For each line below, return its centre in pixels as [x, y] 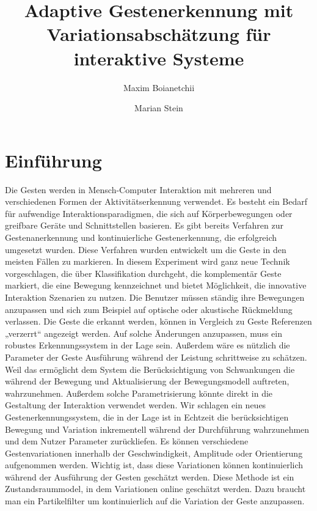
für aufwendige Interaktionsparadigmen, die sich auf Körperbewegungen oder [149, 213]
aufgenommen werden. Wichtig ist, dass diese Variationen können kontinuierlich [154, 465]
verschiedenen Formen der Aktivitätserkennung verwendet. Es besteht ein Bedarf [156, 201]
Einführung [53, 160]
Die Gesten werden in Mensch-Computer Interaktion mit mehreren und [138, 189]
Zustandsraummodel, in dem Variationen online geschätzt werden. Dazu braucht [155, 489]
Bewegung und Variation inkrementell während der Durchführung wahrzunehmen [157, 429]
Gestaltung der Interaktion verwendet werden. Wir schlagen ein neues [136, 405]
